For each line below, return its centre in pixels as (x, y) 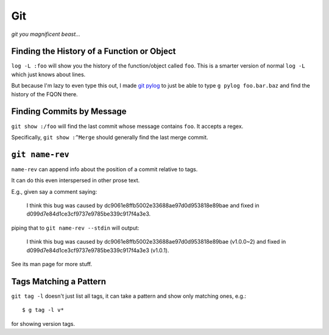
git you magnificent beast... (46, 34)
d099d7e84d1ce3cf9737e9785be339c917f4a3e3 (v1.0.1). (98, 250)
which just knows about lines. (48, 74)
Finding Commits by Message (69, 112)
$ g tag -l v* (43, 310)
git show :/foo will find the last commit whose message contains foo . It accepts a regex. (127, 126)
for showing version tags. (43, 323)
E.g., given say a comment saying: (54, 191)
